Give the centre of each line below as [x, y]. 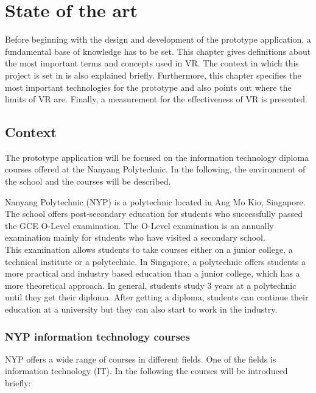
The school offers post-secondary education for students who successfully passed [154, 214]
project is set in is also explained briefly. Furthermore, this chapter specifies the [153, 75]
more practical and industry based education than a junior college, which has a [153, 273]
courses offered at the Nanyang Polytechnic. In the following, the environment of [155, 169]
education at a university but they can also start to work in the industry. [141, 309]
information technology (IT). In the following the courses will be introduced [146, 371]
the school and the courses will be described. [88, 181]
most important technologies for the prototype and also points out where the [148, 87]
